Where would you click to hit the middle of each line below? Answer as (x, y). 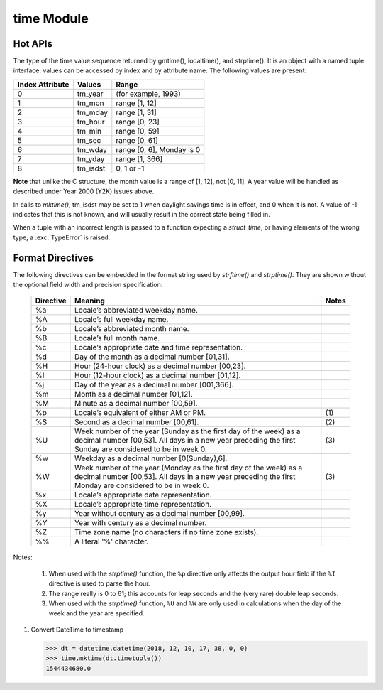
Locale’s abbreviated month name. (132, 329)
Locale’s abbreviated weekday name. (137, 311)
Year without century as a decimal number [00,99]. (160, 514)
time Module (51, 18)
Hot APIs (33, 44)
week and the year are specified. (96, 613)
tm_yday (91, 158)
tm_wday (92, 149)
